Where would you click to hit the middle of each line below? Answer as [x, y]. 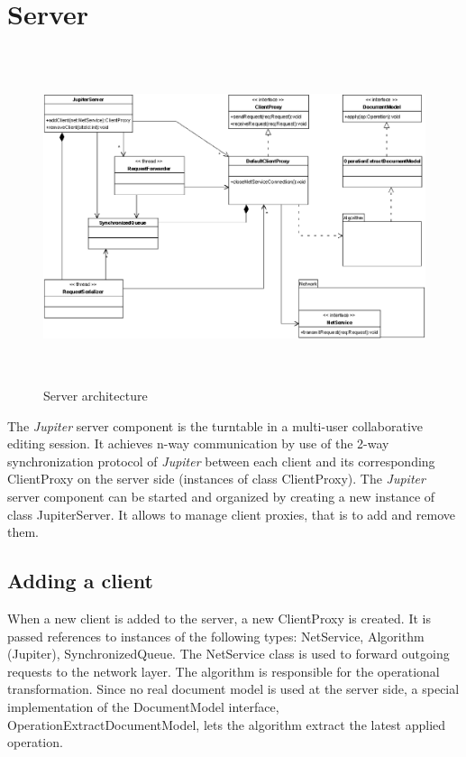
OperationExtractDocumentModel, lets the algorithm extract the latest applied [227, 724]
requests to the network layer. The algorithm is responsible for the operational [224, 671]
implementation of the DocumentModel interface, [143, 707]
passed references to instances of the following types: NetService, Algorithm [216, 636]
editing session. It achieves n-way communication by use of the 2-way [198, 443]
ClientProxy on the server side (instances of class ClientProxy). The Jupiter [216, 479]
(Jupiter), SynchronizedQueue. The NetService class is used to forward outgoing [228, 654]
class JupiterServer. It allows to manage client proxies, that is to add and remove [231, 514]
